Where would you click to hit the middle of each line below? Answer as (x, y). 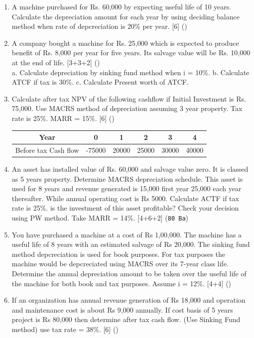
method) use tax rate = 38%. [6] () (65, 329)
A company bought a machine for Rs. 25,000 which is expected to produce (125, 43)
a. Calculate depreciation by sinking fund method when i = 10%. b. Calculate (130, 72)
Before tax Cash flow (47, 150)
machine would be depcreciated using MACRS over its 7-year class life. (120, 264)
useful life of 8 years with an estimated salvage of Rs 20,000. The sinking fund (131, 244)
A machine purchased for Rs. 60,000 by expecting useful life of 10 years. (122, 6)
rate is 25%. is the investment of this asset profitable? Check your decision (125, 208)
